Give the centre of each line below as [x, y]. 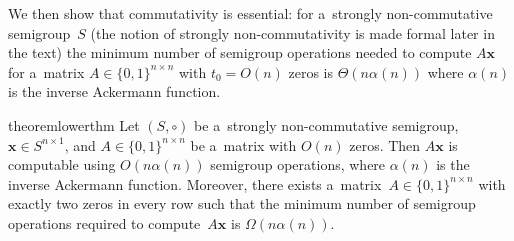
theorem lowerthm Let [74, 124]
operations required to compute [104, 222]
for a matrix [46, 71]
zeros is [311, 71]
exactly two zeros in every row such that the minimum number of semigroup [242, 203]
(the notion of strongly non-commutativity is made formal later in [292, 32]
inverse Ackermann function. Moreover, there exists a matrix [195, 183]
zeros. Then [385, 144]
